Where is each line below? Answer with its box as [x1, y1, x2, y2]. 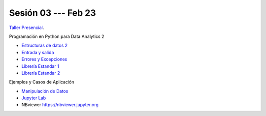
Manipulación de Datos [21, 88, 68, 94]
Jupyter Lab [21, 95, 46, 101]
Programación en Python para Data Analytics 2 [9, 33, 104, 39]
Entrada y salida [21, 49, 54, 55]
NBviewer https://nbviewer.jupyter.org [21, 102, 99, 108]
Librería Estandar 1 [21, 63, 59, 69]
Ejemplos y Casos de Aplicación [9, 79, 74, 85]
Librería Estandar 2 [21, 70, 60, 76]
